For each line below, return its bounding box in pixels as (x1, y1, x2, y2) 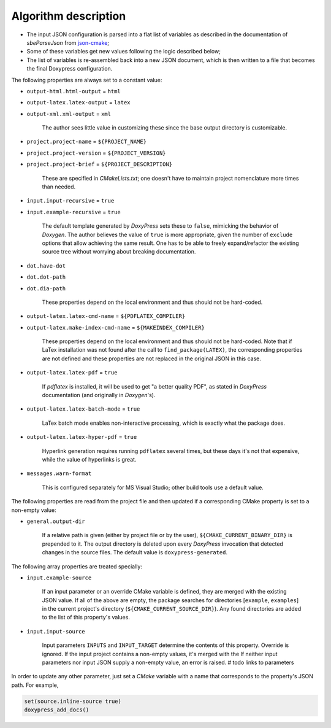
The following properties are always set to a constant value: (11, 76, 162, 83)
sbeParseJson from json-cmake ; (26, 39, 110, 46)
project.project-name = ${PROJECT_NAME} (26, 138, 147, 145)
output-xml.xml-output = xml (26, 110, 112, 117)
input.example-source (26, 574, 92, 581)
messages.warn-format (26, 470, 92, 477)
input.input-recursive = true (26, 197, 115, 204)
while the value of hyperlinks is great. (42, 456, 137, 463)
